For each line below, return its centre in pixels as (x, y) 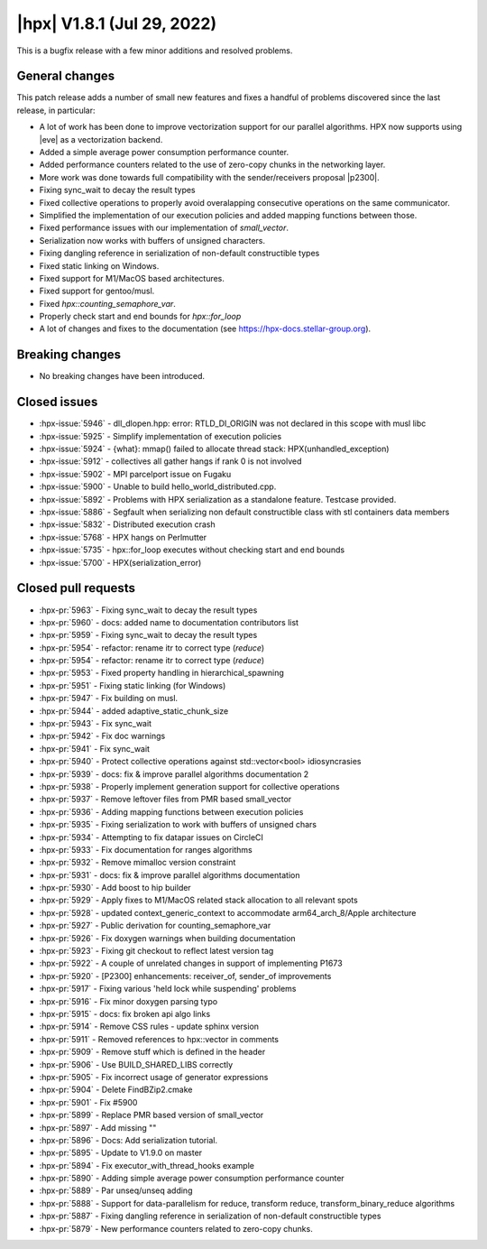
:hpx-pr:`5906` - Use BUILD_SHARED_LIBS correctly (136, 1064)
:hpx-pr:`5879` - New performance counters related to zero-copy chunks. (176, 1228)
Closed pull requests (76, 588)
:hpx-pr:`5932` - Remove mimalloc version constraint (138, 863)
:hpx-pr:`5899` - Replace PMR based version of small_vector (152, 1115)
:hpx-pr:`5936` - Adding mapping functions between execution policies (171, 811)
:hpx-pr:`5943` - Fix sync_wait (96, 724)
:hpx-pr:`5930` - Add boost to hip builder (115, 888)
